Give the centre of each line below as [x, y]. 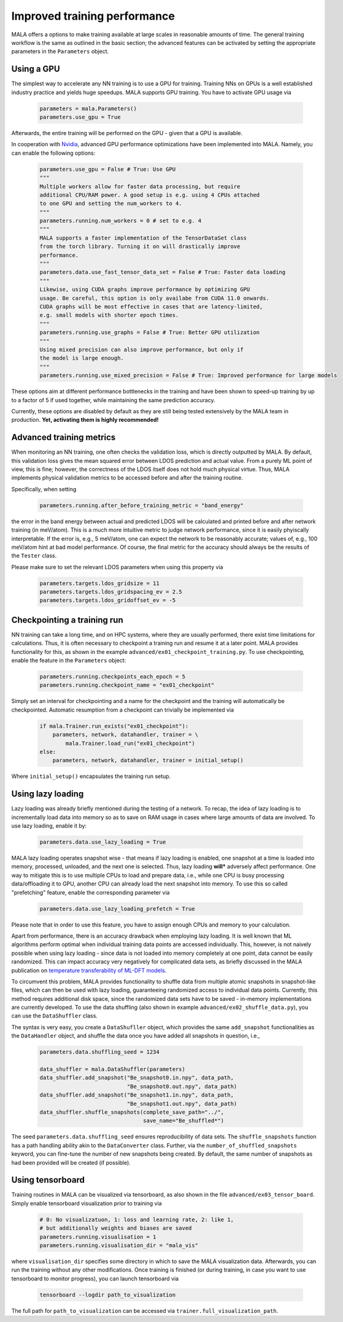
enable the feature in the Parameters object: [69, 661]
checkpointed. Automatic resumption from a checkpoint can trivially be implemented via [123, 710]
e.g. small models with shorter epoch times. [109, 315]
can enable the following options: [53, 153]
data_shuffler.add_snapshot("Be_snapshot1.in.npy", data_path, [137, 1095]
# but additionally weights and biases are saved [116, 1228]
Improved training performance [93, 16]
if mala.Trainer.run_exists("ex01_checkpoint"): [114, 726]
